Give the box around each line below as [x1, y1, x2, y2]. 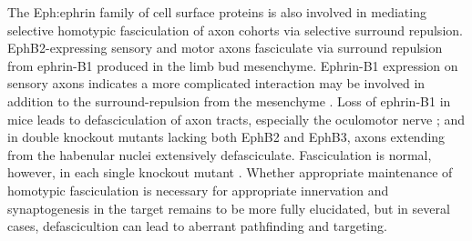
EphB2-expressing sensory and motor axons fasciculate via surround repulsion [7, 38, 443, 57]
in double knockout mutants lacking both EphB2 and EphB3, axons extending [7, 127, 446, 146]
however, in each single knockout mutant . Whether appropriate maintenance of [7, 163, 453, 182]
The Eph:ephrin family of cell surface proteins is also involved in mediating [7, 3, 426, 21]
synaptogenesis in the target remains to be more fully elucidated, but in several [7, 198, 450, 217]
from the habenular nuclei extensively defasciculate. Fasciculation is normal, [7, 145, 432, 164]
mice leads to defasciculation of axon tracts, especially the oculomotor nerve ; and [7, 109, 466, 128]
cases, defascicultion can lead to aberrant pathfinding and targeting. [7, 216, 387, 236]
